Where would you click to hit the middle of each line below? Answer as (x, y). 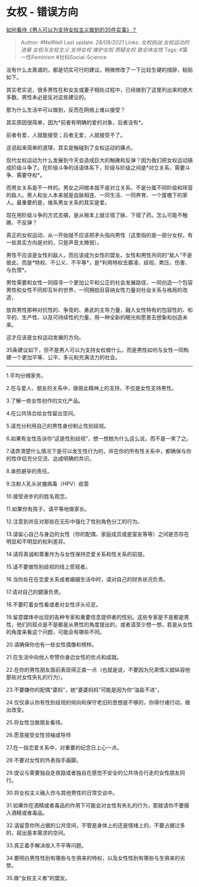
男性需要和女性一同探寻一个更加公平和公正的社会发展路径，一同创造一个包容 (99, 282)
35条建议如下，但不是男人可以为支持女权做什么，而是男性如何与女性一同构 (97, 350)
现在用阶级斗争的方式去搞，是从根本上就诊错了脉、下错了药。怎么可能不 (94, 215)
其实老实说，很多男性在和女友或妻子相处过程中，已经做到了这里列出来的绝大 (99, 90)
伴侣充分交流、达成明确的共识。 (55, 458)
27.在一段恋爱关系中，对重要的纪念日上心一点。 (64, 747)
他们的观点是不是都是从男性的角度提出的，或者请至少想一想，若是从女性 (105, 624)
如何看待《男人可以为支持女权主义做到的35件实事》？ (72, 30)
